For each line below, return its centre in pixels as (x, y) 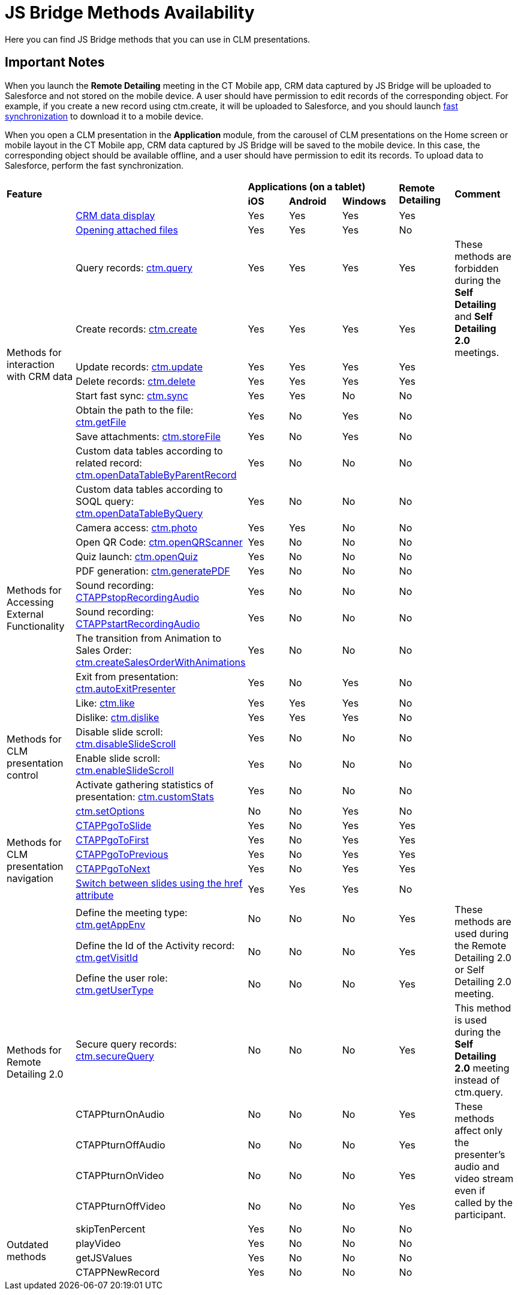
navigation (30, 878)
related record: (109, 463)
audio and (477, 1166)
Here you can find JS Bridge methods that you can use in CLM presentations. (158, 39)
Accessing (30, 602)
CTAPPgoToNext (113, 868)
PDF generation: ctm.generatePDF (153, 571)
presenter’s (480, 1154)
